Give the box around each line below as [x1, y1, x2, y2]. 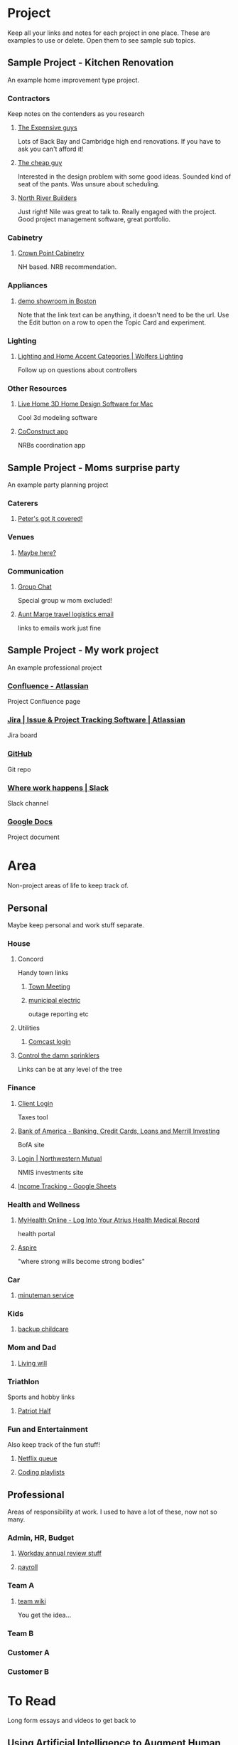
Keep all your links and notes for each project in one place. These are [7, 28, 211, 37]
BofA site [17, 1140, 45, 1149]
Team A [7, 1581, 35, 1591]
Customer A [7, 1648, 50, 1657]
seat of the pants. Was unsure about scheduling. [17, 180, 160, 189]
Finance [7, 1083, 36, 1093]
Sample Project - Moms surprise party [7, 461, 180, 474]
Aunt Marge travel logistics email [17, 610, 114, 618]
